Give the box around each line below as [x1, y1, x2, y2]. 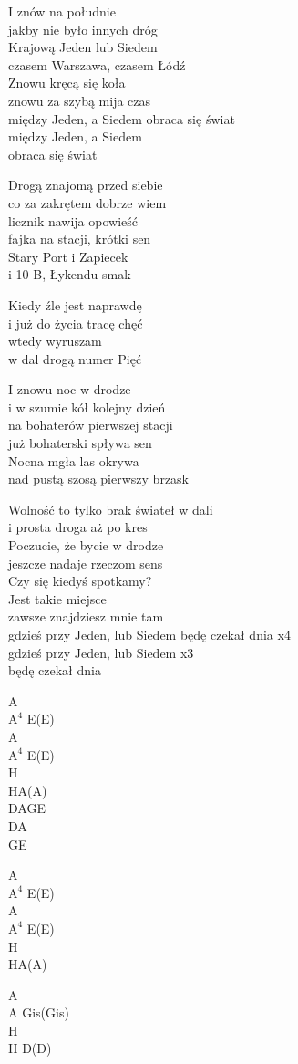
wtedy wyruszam [8, 331, 102, 350]
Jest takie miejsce [8, 589, 107, 608]
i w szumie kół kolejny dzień [8, 397, 166, 416]
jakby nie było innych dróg [8, 19, 158, 38]
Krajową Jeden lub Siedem [8, 37, 158, 57]
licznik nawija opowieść [8, 211, 139, 230]
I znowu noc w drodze [8, 380, 131, 399]
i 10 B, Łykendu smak [8, 265, 131, 284]
